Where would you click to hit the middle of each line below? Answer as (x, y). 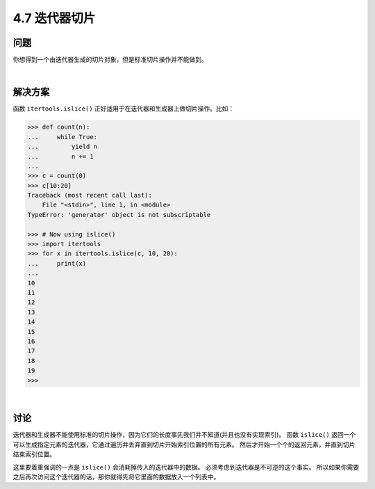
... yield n (62, 147)
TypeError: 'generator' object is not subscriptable (119, 215)
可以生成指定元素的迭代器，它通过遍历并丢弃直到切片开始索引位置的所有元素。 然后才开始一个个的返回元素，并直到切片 (184, 444)
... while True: (62, 137)
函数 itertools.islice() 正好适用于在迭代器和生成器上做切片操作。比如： (124, 109)
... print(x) (57, 263)
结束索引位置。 (34, 454)
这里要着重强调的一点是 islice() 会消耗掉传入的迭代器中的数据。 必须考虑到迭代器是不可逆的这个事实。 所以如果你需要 (186, 467)
